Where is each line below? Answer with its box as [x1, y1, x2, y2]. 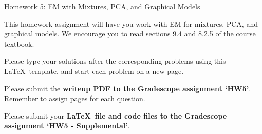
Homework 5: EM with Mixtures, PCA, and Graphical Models [4, 1, 200, 11]
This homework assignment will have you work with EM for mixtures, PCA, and [4, 18, 258, 29]
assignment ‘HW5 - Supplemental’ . [4, 120, 130, 131]
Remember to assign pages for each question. [4, 93, 145, 104]
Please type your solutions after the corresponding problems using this [4, 55, 226, 66]
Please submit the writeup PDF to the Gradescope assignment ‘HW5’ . [4, 83, 251, 93]
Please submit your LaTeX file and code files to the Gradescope [4, 110, 227, 121]
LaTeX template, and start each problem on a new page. [4, 65, 184, 76]
